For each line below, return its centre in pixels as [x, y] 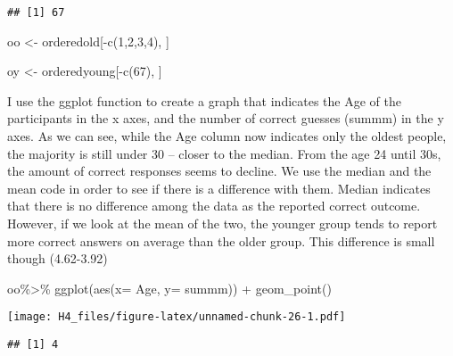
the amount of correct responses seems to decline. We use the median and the [219, 171]
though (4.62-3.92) [58, 258]
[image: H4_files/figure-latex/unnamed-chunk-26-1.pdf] [177, 317]
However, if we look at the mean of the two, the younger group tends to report [222, 223]
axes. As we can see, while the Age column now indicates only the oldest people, [227, 136]
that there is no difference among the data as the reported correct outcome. [214, 206]
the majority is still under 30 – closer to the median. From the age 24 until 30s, [224, 153]
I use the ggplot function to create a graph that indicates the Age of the [204, 100]
